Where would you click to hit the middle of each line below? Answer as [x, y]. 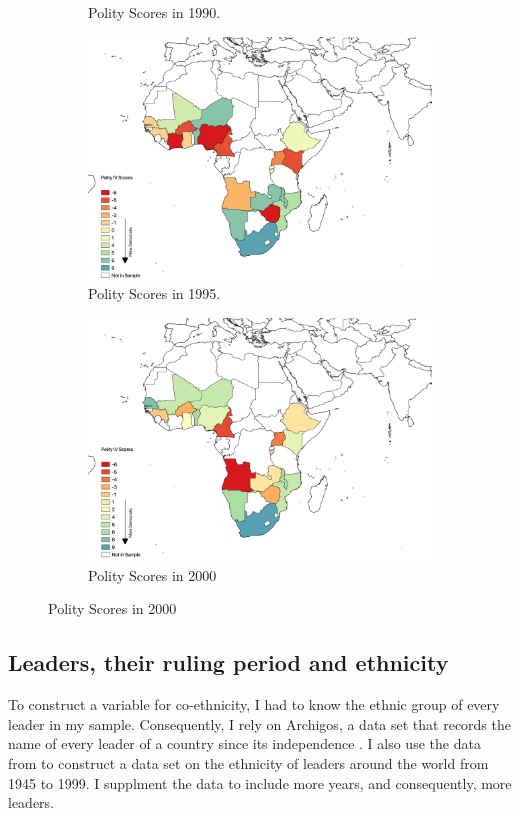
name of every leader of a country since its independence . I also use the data [244, 743]
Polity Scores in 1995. [154, 293]
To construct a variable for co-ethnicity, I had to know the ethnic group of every [254, 704]
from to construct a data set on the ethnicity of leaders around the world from [248, 762]
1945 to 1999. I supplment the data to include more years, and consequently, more [260, 782]
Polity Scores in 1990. [154, 12]
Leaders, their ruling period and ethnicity [228, 662]
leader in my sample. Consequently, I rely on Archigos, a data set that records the [259, 723]
